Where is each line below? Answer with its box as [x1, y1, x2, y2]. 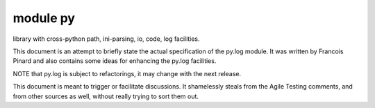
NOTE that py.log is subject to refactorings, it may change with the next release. [12, 69, 242, 78]
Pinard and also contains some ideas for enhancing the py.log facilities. [12, 57, 217, 65]
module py [12, 10, 76, 26]
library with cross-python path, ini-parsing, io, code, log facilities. [12, 35, 200, 43]
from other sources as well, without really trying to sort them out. [12, 92, 199, 100]
